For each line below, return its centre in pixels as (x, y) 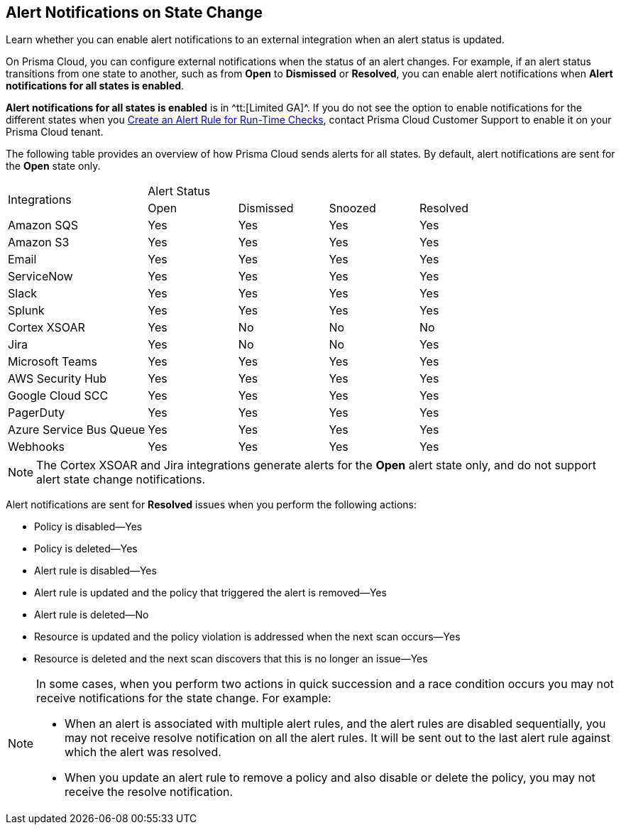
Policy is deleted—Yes (86, 549)
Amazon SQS (43, 225)
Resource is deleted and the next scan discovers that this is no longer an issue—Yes (231, 659)
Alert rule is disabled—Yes (95, 571)
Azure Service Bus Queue (77, 430)
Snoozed (352, 208)
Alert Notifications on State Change (134, 12)
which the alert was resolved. (143, 752)
